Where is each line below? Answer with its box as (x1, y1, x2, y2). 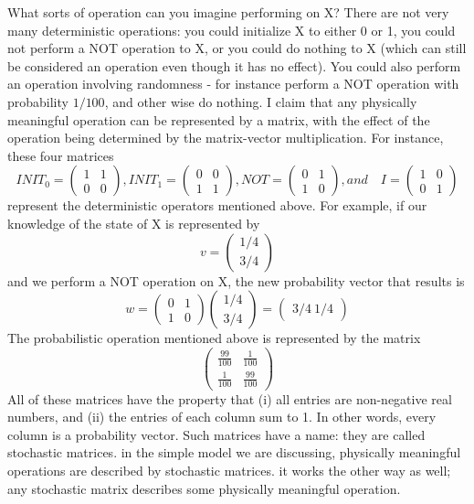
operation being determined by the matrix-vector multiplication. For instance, (7, 128, 444, 147)
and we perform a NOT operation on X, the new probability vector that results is (7, 271, 465, 290)
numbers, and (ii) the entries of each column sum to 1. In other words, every (7, 407, 437, 426)
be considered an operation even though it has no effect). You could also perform (7, 56, 461, 75)
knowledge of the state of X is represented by (7, 213, 260, 232)
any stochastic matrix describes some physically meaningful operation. (7, 478, 401, 498)
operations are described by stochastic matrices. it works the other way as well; (7, 460, 451, 479)
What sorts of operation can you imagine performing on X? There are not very (7, 3, 449, 21)
